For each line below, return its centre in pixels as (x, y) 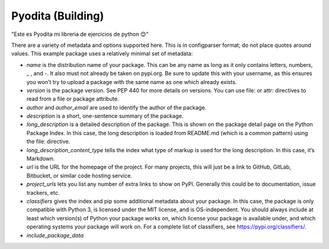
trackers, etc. (43, 192)
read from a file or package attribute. (73, 99)
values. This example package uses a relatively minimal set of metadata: (102, 54)
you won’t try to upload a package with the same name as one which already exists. (132, 82)
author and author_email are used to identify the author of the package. (116, 107)
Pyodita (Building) (58, 16)
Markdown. (41, 159)
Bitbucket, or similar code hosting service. (79, 175)
